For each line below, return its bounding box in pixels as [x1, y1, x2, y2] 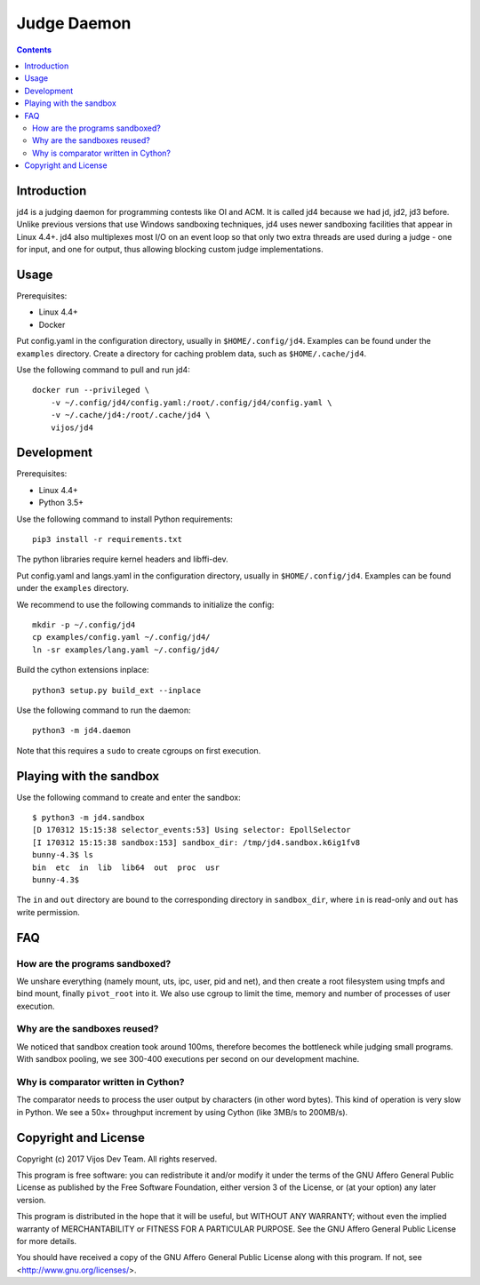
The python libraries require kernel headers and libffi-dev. [16, 554, 228, 564]
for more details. [16, 1236, 77, 1246]
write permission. [16, 906, 80, 917]
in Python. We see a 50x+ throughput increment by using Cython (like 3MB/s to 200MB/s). [16, 1106, 348, 1117]
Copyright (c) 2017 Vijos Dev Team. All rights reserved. [16, 1153, 218, 1164]
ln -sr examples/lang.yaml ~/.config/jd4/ [32, 644, 220, 655]
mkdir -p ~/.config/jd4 [32, 619, 136, 630]
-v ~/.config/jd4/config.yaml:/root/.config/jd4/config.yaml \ [50, 397, 332, 408]
